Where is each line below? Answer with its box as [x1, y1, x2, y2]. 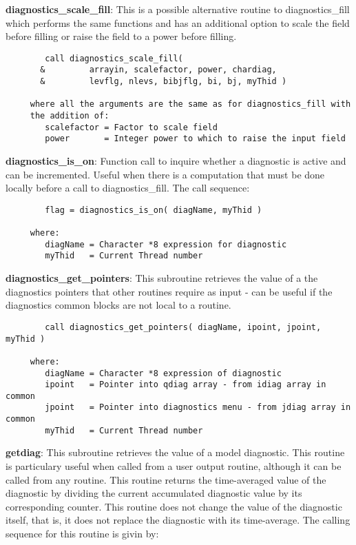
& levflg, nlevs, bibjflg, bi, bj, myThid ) [40, 76, 287, 87]
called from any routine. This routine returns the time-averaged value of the [6, 472, 326, 486]
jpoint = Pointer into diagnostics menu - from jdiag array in [45, 402, 351, 413]
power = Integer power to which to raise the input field [45, 134, 346, 144]
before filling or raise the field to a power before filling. [6, 29, 237, 43]
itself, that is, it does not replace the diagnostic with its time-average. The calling [6, 513, 350, 527]
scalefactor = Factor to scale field [45, 122, 218, 132]
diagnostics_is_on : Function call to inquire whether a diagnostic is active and [6, 154, 346, 168]
